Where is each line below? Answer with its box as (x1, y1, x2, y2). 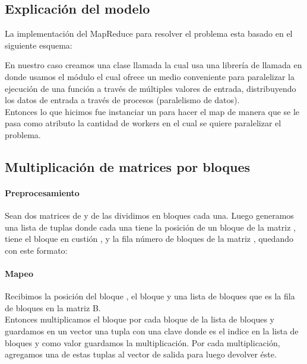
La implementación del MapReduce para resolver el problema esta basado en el (5, 27, 293, 40)
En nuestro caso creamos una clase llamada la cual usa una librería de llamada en (5, 59, 302, 71)
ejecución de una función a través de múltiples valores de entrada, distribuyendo (5, 82, 296, 94)
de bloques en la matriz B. (5, 301, 101, 314)
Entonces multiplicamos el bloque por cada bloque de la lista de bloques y (5, 313, 274, 325)
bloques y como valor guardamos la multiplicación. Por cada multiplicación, (5, 336, 280, 349)
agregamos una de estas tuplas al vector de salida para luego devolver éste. (5, 348, 277, 360)
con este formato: (5, 244, 68, 256)
